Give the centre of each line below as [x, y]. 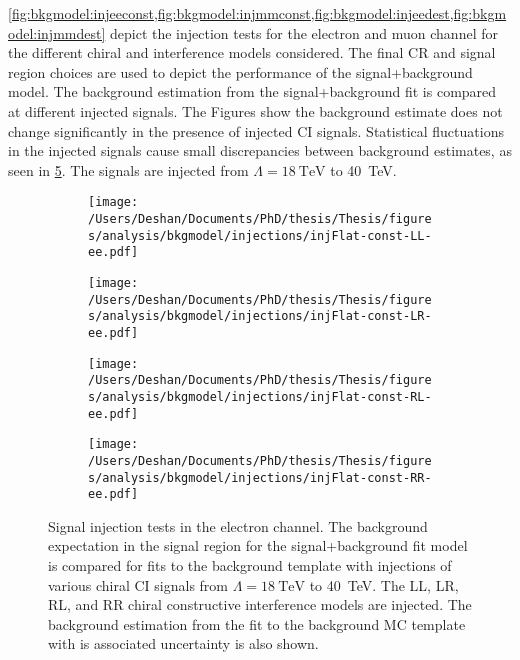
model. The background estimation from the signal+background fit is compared [252, 91]
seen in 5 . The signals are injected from [128, 169]
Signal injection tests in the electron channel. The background [238, 525]
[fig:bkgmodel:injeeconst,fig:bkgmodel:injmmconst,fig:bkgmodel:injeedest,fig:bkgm [257, 13]
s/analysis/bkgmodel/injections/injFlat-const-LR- [260, 316]
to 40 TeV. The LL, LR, [384, 584]
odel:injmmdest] [57, 32]
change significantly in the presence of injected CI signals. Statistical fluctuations [256, 130]
